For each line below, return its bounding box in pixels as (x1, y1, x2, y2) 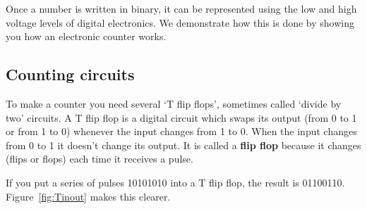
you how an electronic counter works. (6, 29, 167, 44)
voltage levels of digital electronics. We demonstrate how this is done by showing (6, 15, 355, 30)
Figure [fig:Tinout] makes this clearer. (6, 189, 171, 203)
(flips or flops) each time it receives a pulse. (6, 151, 193, 166)
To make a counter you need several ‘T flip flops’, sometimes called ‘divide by (6, 96, 342, 110)
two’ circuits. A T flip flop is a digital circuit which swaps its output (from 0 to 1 (6, 110, 357, 125)
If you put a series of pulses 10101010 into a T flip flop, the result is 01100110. (6, 175, 345, 189)
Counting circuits (6, 63, 135, 85)
